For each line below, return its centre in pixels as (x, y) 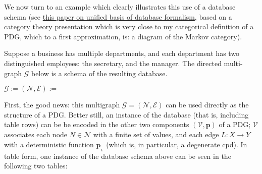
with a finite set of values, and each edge (156, 134)
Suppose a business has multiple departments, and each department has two (122, 53)
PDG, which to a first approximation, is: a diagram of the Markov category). (123, 36)
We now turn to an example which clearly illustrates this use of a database (120, 7)
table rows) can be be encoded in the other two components (97, 124)
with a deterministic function (49, 144)
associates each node (36, 134)
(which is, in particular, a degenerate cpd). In (177, 144)
